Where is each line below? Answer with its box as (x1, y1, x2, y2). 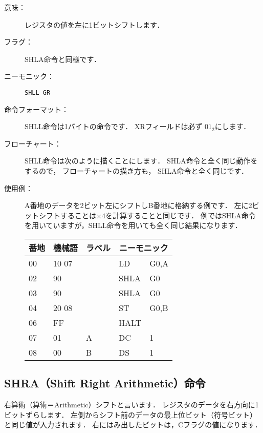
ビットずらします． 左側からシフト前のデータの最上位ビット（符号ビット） (4, 409, 257, 420)
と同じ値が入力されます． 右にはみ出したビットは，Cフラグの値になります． (4, 419, 262, 430)
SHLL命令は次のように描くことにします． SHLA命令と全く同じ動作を (25, 155, 258, 166)
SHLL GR (25, 89, 51, 96)
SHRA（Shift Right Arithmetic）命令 (4, 375, 206, 391)
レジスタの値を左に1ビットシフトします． (25, 19, 164, 30)
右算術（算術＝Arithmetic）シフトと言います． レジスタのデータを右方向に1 (4, 399, 259, 410)
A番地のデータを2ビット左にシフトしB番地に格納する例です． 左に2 (25, 200, 252, 211)
